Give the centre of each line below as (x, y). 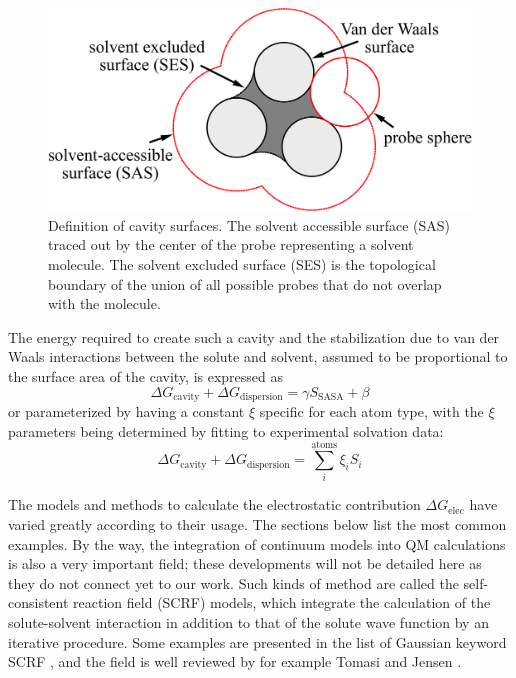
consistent (38, 602)
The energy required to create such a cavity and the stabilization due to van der (254, 336)
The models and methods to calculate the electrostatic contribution (214, 504)
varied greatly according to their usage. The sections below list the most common (257, 524)
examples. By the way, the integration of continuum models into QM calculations (257, 543)
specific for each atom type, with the (371, 411)
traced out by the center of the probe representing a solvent (231, 244)
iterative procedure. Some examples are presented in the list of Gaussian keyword (257, 641)
